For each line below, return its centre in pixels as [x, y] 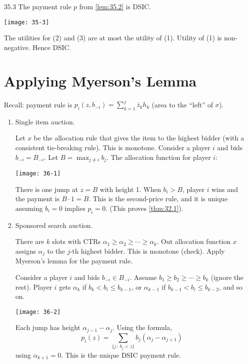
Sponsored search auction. [54, 225]
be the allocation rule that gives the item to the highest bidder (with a [139, 138]
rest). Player [34, 286]
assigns [26, 251]
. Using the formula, [142, 327]
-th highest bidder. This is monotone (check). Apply [147, 251]
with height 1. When [130, 189]
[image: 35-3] [27, 22]
